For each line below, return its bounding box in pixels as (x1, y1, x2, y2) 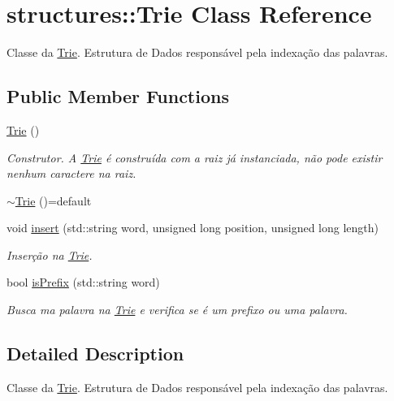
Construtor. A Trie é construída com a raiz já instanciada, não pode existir (6, 149, 383, 166)
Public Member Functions (6, 84, 229, 109)
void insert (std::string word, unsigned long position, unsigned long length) (6, 219, 379, 236)
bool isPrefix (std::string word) (6, 274, 160, 291)
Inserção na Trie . (6, 246, 93, 263)
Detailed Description (6, 341, 184, 366)
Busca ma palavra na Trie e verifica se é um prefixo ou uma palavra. (6, 301, 348, 318)
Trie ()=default (15, 192, 92, 209)
